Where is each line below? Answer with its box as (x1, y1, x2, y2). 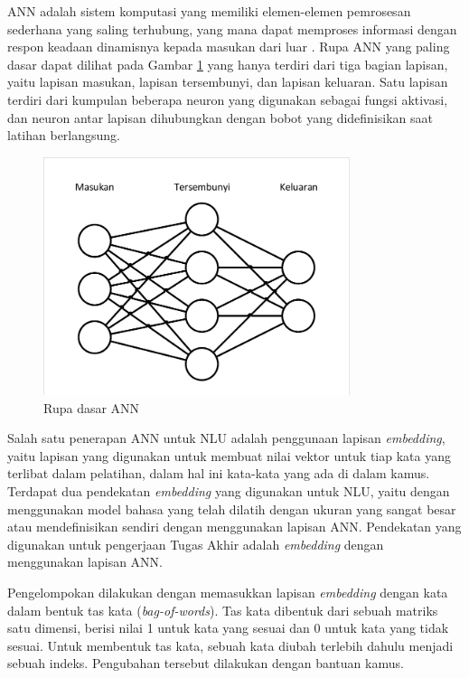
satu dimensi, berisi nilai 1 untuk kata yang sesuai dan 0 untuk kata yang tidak (7, 618, 449, 637)
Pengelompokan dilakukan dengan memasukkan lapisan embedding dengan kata (7, 582, 448, 601)
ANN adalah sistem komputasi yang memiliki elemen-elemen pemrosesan (7, 2, 411, 20)
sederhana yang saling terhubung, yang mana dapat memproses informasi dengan (7, 19, 457, 38)
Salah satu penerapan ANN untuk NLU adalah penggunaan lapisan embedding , (7, 428, 446, 447)
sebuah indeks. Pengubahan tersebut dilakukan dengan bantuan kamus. (7, 654, 404, 673)
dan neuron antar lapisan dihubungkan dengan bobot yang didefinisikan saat (7, 108, 433, 127)
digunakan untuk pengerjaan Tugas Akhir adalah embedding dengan (7, 534, 384, 553)
